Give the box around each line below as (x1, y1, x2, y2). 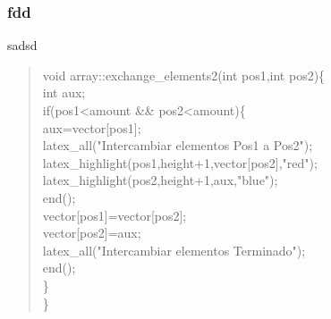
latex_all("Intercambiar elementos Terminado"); (42, 240, 306, 259)
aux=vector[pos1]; (42, 118, 141, 137)
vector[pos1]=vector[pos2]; (42, 206, 187, 224)
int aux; (42, 83, 86, 102)
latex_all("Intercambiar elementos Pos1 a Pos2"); (42, 136, 313, 155)
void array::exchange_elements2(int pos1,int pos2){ (42, 65, 326, 84)
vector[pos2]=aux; (42, 223, 141, 242)
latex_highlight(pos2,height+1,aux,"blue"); (42, 171, 278, 189)
